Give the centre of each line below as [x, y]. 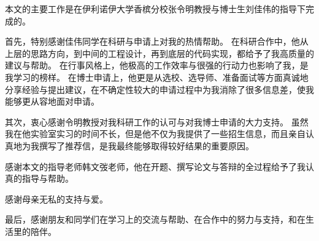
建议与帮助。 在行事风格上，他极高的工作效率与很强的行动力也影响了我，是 [157, 65]
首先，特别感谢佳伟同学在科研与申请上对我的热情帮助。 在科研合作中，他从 [157, 41]
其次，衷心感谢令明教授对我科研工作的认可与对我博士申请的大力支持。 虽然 [157, 121]
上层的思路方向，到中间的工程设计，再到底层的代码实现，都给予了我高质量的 [159, 53]
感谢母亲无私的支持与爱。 [56, 198]
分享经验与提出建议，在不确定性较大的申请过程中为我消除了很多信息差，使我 [159, 89]
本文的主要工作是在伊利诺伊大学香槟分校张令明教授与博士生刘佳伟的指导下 [155, 9]
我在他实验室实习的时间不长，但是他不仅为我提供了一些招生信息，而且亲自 [155, 134]
